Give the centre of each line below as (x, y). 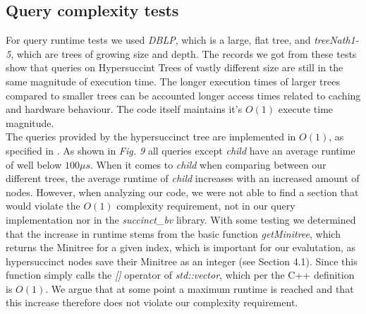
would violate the (43, 206)
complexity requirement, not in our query (206, 206)
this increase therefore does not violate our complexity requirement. (152, 302)
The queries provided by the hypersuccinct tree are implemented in (151, 137)
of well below (34, 164)
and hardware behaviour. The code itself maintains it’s (124, 109)
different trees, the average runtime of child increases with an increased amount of (183, 178)
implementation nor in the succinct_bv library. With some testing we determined (181, 219)
